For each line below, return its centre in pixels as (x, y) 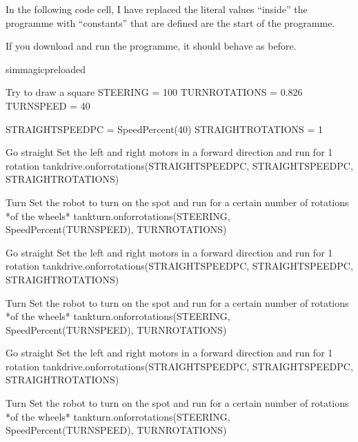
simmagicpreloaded (46, 69)
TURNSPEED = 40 (48, 105)
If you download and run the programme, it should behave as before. (151, 46)
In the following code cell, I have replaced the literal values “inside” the (157, 9)
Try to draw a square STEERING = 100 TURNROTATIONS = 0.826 (154, 92)
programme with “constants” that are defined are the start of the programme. (170, 22)
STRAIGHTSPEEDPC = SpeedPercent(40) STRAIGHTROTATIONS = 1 (165, 129)
